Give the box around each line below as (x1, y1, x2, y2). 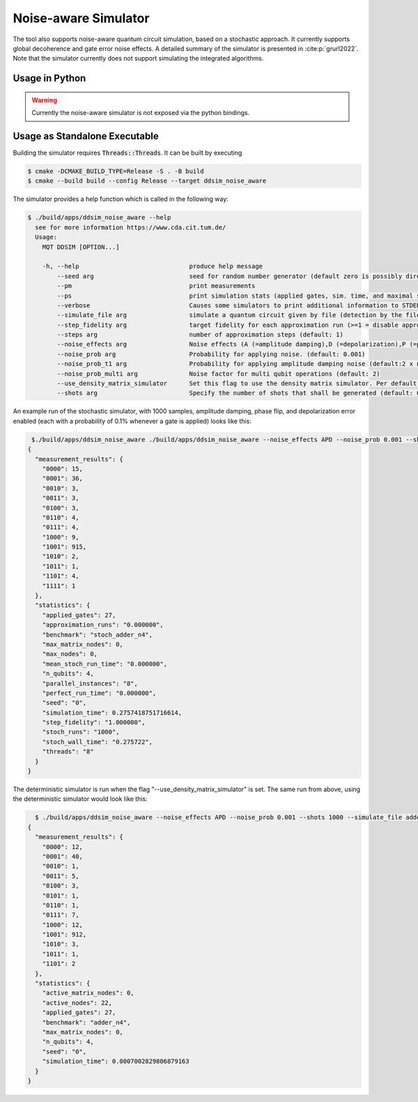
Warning (31, 95, 57, 104)
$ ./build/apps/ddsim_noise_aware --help (27, 213, 171, 222)
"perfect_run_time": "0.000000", (42, 689, 157, 697)
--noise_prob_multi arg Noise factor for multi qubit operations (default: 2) (56, 369, 380, 378)
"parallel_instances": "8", (42, 680, 139, 687)
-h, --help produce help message (42, 262, 263, 270)
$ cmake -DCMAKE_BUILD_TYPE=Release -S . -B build (27, 167, 205, 176)
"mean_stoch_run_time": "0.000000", (42, 659, 167, 668)
